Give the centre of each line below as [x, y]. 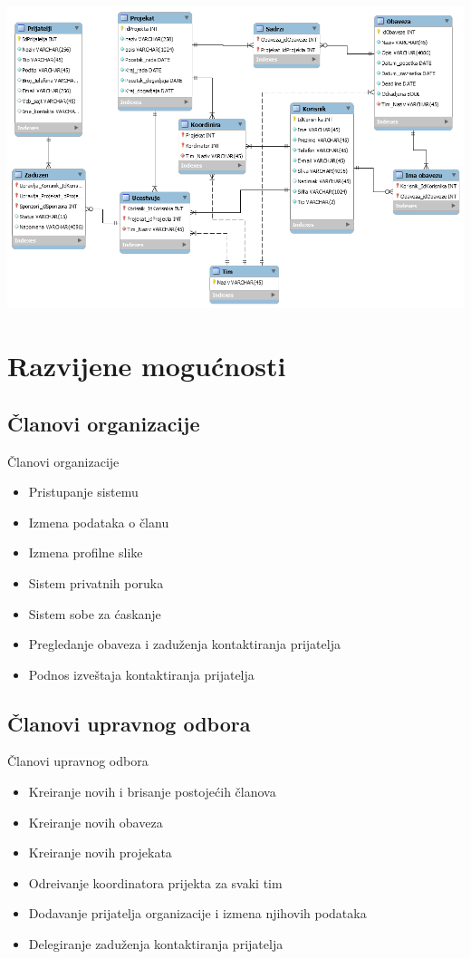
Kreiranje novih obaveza [96, 822]
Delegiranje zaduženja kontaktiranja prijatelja [156, 944]
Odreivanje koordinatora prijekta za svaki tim [155, 882]
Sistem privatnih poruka [96, 582]
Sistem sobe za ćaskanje [95, 613]
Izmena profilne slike [86, 552]
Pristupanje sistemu [83, 492]
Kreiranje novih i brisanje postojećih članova [152, 792]
